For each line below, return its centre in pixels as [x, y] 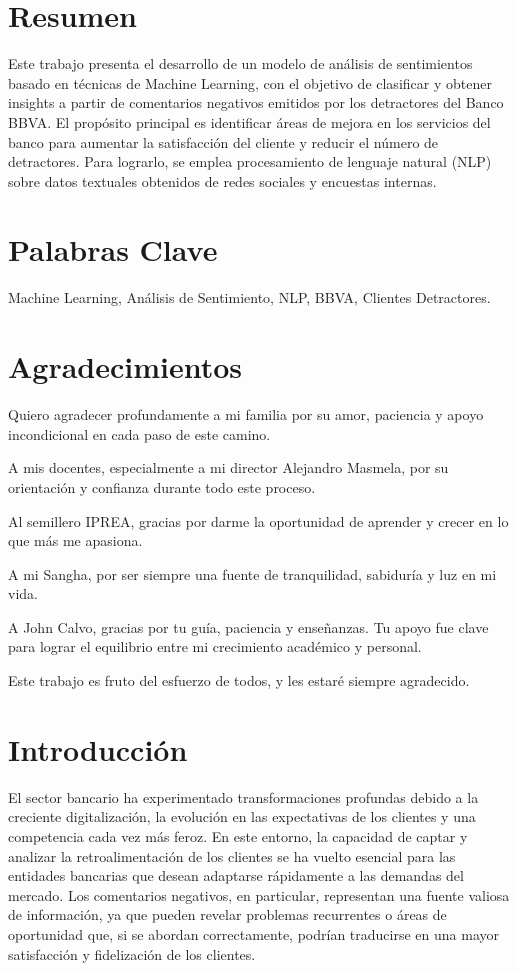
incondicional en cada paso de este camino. [139, 433]
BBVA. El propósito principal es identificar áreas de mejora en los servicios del [249, 121]
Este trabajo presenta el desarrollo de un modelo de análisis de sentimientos [240, 63]
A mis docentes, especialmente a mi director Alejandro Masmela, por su [228, 467]
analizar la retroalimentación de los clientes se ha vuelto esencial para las [232, 855]
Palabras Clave [113, 249]
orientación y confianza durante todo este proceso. [162, 486]
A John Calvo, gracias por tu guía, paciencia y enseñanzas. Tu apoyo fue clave [248, 626]
